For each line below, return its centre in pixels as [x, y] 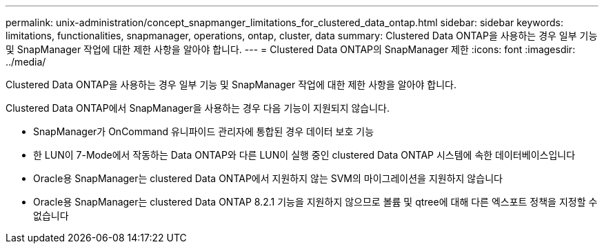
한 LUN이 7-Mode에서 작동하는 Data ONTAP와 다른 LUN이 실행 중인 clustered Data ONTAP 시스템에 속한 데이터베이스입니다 [304, 155]
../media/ [26, 62]
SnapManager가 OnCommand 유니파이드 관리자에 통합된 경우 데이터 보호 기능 [204, 131]
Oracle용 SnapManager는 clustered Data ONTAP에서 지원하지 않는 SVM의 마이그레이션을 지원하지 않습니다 [268, 178]
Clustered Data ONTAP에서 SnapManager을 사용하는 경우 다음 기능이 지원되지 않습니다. [198, 108]
